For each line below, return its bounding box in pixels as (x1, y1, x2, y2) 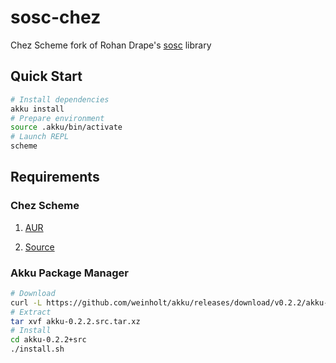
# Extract (10, 307, 52, 317)
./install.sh (10, 344, 65, 355)
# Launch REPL (10, 132, 70, 142)
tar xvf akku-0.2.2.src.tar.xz (10, 316, 141, 326)
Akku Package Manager (10, 266, 129, 280)
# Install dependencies (10, 94, 110, 105)
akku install (10, 104, 65, 114)
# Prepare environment (10, 113, 105, 123)
